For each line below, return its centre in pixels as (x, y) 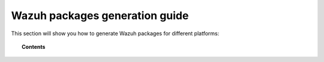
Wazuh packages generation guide (100, 15)
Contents (34, 46)
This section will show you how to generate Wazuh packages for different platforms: (115, 33)
